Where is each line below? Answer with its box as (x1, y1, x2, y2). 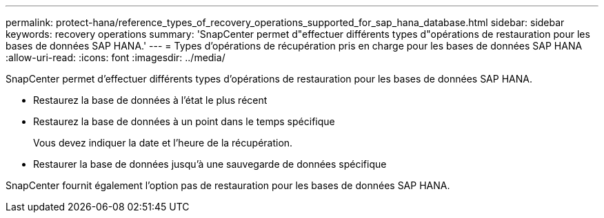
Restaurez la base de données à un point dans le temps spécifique (33, 116, 335, 127)
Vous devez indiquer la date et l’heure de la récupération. (33, 137, 293, 149)
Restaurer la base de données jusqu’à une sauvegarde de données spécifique (33, 158, 387, 170)
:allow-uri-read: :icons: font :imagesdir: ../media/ (6, 52, 225, 63)
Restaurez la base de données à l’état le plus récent (33, 94, 268, 106)
